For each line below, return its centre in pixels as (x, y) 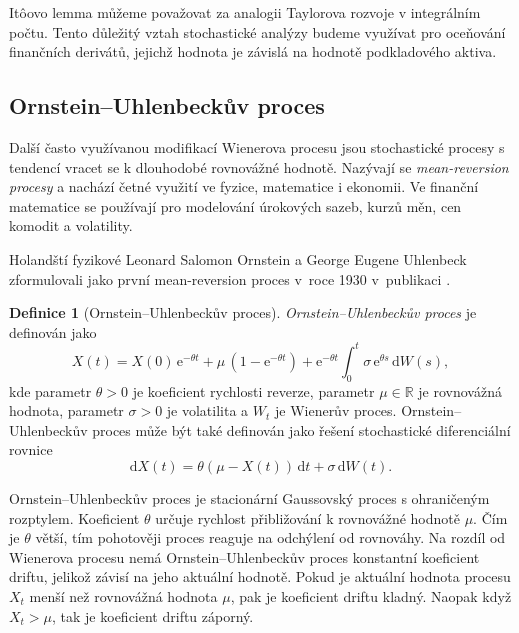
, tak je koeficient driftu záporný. (153, 615)
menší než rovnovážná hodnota (123, 595)
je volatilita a (207, 410)
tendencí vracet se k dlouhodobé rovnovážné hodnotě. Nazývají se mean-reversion (259, 166)
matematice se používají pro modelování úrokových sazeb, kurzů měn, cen (235, 205)
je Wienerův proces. (335, 410)
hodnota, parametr (66, 410)
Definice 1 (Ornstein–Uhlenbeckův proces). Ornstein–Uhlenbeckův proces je (243, 312)
